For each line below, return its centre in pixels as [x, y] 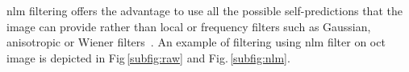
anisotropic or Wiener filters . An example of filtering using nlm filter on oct [196, 42]
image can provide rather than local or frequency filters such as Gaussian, [189, 26]
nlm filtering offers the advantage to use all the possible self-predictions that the [204, 10]
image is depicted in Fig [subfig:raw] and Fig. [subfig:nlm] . [148, 57]
